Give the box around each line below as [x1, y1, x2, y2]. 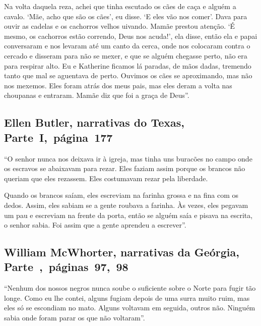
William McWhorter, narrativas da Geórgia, [4, 244, 239, 260]
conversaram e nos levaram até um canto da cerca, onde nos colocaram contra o [4, 40, 250, 51]
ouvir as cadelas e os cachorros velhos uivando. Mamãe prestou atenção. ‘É [4, 21, 235, 31]
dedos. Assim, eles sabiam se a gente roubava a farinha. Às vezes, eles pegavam [4, 199, 248, 210]
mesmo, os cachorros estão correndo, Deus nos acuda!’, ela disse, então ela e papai [4, 30, 257, 41]
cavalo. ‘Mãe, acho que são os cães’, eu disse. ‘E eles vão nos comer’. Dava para [4, 11, 247, 21]
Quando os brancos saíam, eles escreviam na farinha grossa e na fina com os [4, 190, 239, 200]
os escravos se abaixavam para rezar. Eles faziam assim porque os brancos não [4, 163, 245, 174]
